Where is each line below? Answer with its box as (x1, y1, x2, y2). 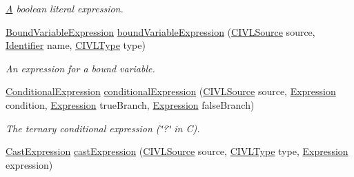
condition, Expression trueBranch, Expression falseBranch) (6, 97, 255, 112)
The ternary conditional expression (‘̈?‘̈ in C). (6, 121, 200, 135)
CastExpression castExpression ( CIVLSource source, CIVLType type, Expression (6, 144, 348, 158)
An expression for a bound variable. (6, 61, 155, 75)
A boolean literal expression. (6, 1, 124, 15)
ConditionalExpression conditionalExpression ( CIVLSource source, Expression (6, 84, 336, 98)
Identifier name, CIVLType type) (6, 38, 146, 52)
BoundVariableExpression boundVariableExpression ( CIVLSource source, (6, 24, 315, 39)
